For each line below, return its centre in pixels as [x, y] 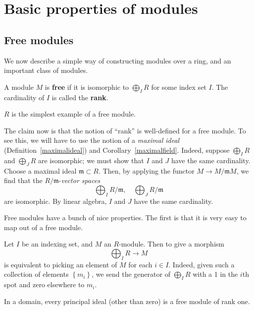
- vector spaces [79, 180]
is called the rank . [80, 97]
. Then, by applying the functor [146, 170]
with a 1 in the [215, 274]
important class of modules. [46, 70]
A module [19, 87]
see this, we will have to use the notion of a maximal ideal [92, 140]
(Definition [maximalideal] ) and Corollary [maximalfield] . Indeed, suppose [117, 150]
